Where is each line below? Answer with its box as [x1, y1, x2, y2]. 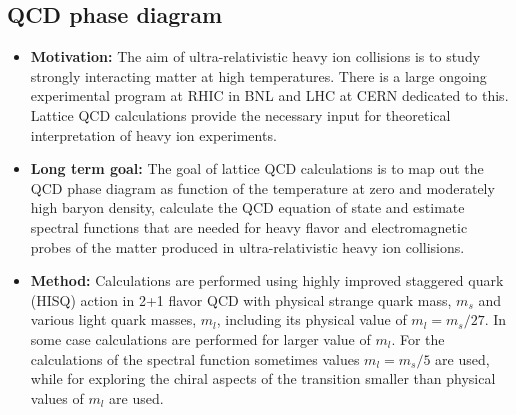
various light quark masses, [30, 309, 197, 330]
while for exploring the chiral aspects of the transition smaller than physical [30, 368, 496, 389]
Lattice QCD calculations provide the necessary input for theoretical [30, 104, 451, 125]
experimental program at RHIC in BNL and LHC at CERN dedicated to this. [30, 85, 509, 106]
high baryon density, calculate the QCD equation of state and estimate [30, 197, 465, 218]
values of [30, 387, 84, 408]
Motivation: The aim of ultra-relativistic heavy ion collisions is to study [30, 46, 481, 67]
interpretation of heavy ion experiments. [30, 124, 277, 145]
